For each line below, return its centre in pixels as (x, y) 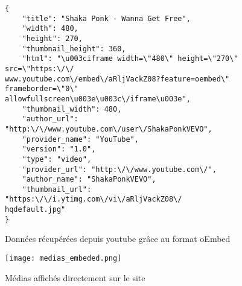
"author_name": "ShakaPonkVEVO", (89, 180)
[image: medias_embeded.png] (63, 259)
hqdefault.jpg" (35, 210)
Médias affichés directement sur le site (75, 277)
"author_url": (50, 119)
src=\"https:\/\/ (40, 68)
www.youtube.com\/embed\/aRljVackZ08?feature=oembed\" (117, 79)
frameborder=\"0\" (42, 89)
